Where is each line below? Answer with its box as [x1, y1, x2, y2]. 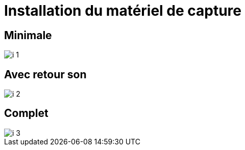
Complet [4, 107, 48, 120]
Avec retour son [4, 68, 87, 81]
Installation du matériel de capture [4, 2, 242, 19]
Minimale [4, 28, 52, 42]
